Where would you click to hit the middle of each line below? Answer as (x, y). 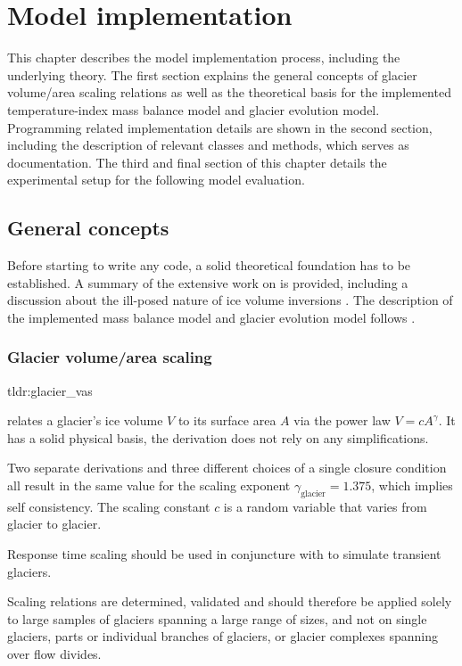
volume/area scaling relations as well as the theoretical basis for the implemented (229, 92)
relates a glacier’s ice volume (85, 420)
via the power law (342, 420)
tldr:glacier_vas (50, 390)
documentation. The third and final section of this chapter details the (197, 162)
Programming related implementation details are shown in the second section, (220, 127)
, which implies (412, 485)
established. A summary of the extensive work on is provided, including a (208, 282)
